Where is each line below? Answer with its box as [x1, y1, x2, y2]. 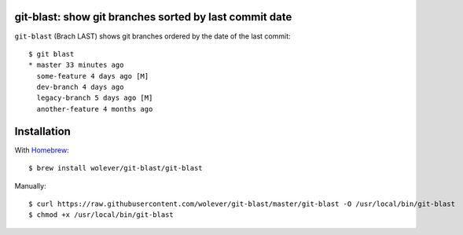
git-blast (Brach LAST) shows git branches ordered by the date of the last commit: [14, 31, 291, 41]
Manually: [14, 181, 46, 190]
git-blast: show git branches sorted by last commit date [14, 10, 292, 24]
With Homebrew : [14, 145, 70, 155]
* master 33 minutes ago [28, 61, 124, 70]
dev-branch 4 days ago [36, 83, 124, 92]
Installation [14, 124, 71, 138]
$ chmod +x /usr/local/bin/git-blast [28, 211, 175, 219]
